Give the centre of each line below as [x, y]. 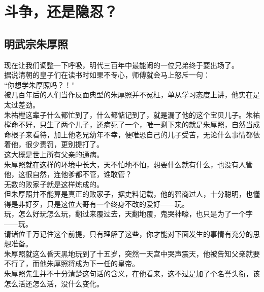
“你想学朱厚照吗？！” [40, 84]
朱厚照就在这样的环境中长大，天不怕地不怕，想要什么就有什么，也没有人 [125, 164]
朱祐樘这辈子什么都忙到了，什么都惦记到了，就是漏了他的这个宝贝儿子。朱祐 [132, 114]
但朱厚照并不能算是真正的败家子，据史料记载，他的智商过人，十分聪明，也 [128, 194]
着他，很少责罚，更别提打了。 [54, 144]
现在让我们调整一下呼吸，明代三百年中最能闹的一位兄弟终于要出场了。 [121, 65]
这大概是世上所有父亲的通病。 [54, 154]
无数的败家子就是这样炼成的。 [54, 184]
